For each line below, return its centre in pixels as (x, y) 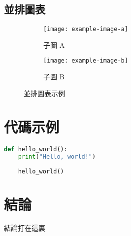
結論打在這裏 (25, 228)
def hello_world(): (36, 150)
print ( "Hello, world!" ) (57, 157)
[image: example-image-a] (86, 29)
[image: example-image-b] (86, 61)
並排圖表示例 (44, 93)
